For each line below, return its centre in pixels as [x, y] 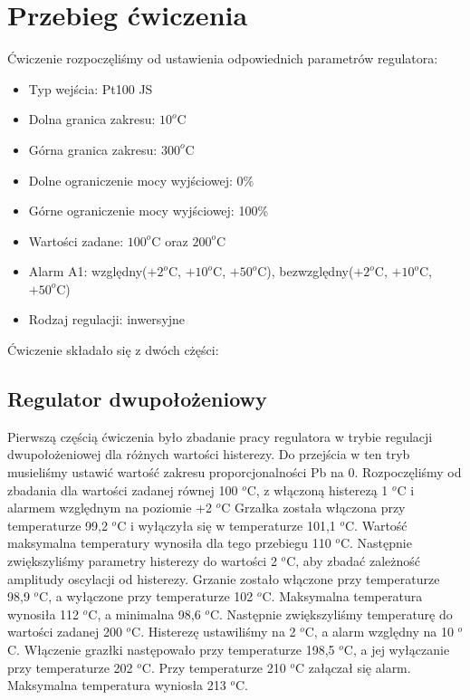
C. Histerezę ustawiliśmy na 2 [214, 632]
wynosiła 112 [43, 614]
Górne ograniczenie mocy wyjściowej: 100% [149, 211]
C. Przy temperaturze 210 [214, 667]
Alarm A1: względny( [88, 271]
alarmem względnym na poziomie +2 [110, 508]
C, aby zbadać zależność [353, 561]
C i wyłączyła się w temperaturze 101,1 [226, 525]
